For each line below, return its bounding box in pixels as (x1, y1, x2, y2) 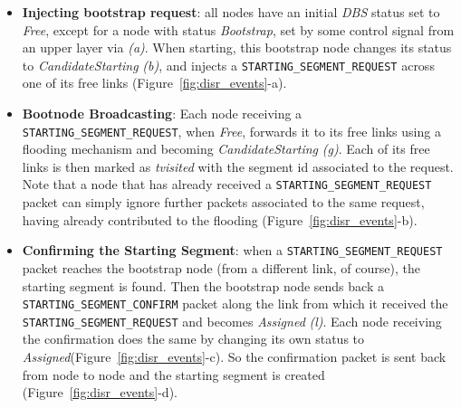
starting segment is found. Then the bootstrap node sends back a (22, 276, 384, 295)
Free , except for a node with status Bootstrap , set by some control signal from (22, 20, 455, 39)
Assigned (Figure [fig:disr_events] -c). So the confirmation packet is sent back (22, 347, 447, 366)
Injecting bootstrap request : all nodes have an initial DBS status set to (22, 3, 440, 21)
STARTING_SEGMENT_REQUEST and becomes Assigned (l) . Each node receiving (22, 311, 442, 330)
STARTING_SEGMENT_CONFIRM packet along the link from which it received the (22, 294, 448, 313)
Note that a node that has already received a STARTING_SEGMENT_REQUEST (22, 175, 432, 194)
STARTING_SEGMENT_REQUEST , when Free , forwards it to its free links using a (22, 121, 441, 140)
